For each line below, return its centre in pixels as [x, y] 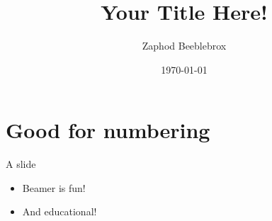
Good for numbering [108, 130]
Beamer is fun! [54, 187]
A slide [21, 164]
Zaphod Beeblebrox [184, 46]
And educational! [59, 211]
